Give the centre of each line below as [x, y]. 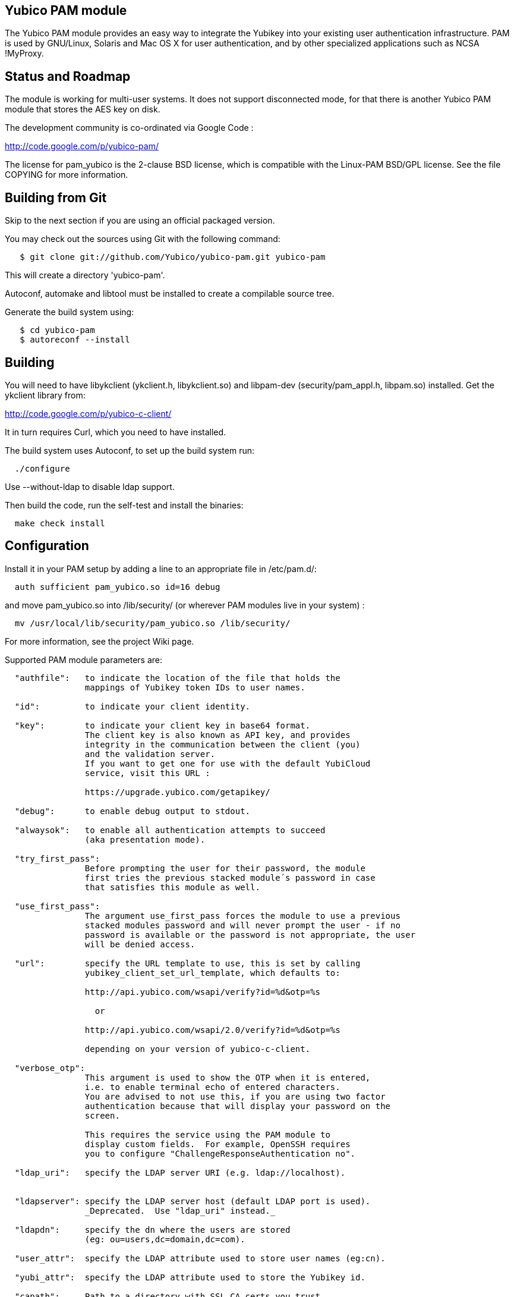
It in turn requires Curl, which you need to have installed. [116, 432]
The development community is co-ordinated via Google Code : [129, 128]
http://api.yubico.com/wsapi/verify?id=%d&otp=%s [203, 992]
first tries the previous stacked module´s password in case [230, 877]
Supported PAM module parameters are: [83, 660]
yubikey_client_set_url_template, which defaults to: [212, 973]
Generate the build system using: [70, 312]
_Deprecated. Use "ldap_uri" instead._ [180, 1210]
